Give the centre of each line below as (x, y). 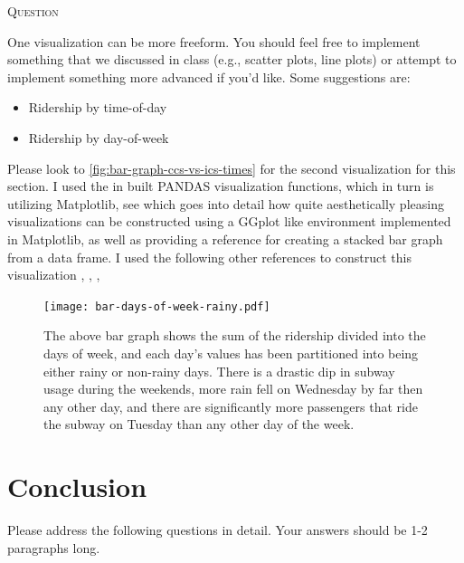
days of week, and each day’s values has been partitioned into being (231, 353)
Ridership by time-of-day (98, 107)
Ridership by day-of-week (99, 137)
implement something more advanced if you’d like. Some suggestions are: (209, 76)
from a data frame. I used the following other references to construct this (209, 257)
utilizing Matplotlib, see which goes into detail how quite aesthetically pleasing (226, 203)
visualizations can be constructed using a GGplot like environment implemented (229, 221)
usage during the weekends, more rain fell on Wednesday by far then (233, 389)
